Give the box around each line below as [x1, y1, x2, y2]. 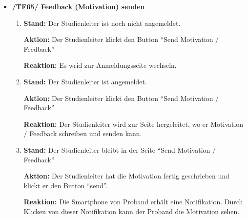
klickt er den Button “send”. [23, 180, 108, 190]
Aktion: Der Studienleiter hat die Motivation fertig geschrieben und [23, 171, 229, 181]
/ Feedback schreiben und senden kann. [23, 128, 142, 139]
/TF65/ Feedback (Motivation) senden [12, 1, 145, 11]
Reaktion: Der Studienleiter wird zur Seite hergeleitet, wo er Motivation [23, 119, 244, 129]
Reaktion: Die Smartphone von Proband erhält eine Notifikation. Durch [23, 197, 243, 207]
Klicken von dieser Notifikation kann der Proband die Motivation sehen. [23, 206, 240, 216]
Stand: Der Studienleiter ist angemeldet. [23, 76, 147, 86]
